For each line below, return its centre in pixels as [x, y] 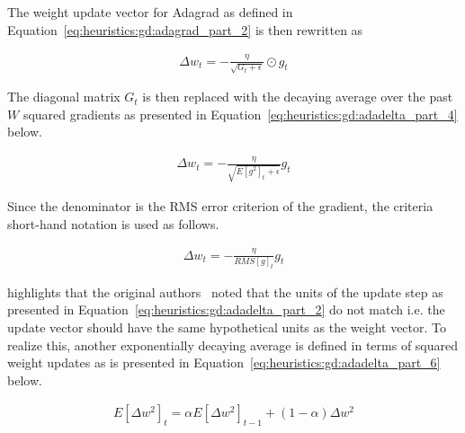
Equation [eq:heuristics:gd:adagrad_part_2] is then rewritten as [185, 29]
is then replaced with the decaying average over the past [298, 97]
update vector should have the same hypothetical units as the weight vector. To [227, 327]
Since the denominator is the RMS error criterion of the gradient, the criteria [220, 206]
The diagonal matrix [64, 97]
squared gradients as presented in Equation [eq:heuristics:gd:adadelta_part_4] [240, 114]
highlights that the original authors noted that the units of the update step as [225, 292]
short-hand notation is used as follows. [113, 223]
